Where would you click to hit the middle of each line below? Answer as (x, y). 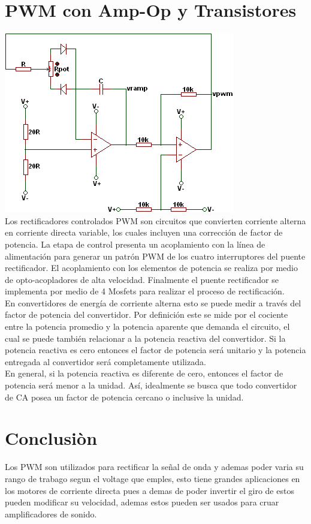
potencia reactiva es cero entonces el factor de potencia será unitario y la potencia (155, 350)
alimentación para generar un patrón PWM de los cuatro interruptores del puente (155, 256)
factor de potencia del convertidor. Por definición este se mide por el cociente (147, 314)
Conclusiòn (51, 438)
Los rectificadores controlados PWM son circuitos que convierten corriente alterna (155, 220)
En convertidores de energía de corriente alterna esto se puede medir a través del (153, 302)
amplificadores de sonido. (51, 514)
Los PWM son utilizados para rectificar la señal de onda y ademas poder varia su (154, 467)
